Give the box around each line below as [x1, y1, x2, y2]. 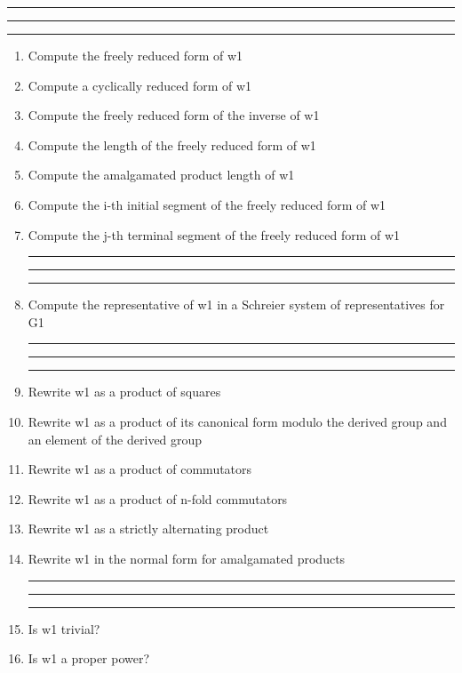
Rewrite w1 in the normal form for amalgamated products [28, 549, 346, 567]
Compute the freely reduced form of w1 [28, 46, 243, 64]
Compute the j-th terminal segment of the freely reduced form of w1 [28, 225, 401, 244]
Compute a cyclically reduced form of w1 [28, 76, 252, 94]
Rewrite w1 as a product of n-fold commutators [28, 489, 288, 508]
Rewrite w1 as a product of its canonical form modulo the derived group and [28, 412, 447, 430]
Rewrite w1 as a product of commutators [28, 460, 252, 478]
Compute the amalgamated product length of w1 [28, 165, 295, 184]
